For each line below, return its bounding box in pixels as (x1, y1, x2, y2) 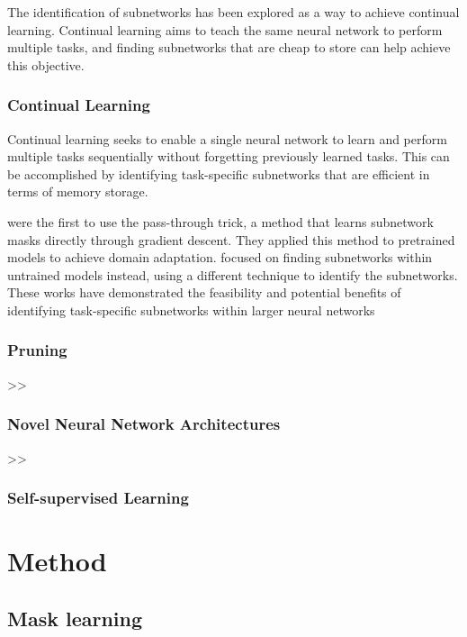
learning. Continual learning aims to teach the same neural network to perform (7, 20, 443, 39)
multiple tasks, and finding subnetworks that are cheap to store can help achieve (7, 38, 451, 57)
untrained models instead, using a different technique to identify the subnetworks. (7, 265, 458, 284)
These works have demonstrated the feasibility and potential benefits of (7, 283, 401, 302)
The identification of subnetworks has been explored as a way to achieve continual (7, 3, 460, 21)
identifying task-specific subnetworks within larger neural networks (7, 300, 375, 319)
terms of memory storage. (7, 182, 148, 201)
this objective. (7, 55, 85, 74)
